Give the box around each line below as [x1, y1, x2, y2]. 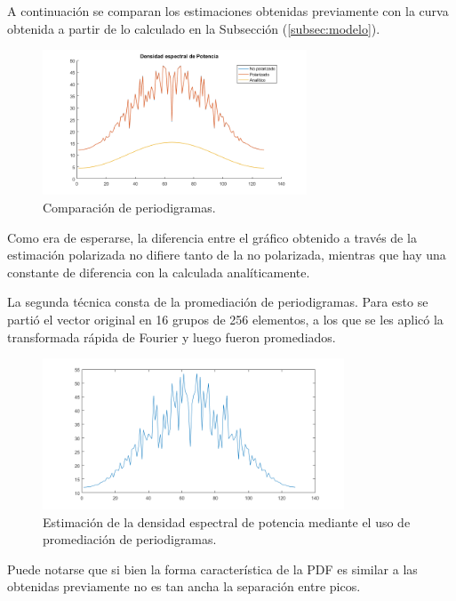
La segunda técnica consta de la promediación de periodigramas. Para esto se [7, 292, 428, 311]
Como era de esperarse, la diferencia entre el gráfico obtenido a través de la [7, 228, 417, 246]
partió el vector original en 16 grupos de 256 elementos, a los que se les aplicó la [7, 309, 444, 328]
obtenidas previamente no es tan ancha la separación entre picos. [7, 577, 361, 596]
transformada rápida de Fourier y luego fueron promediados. [7, 327, 336, 346]
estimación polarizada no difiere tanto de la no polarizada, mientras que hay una [7, 245, 446, 264]
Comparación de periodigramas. [43, 197, 216, 216]
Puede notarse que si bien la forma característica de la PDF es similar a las [7, 559, 418, 578]
